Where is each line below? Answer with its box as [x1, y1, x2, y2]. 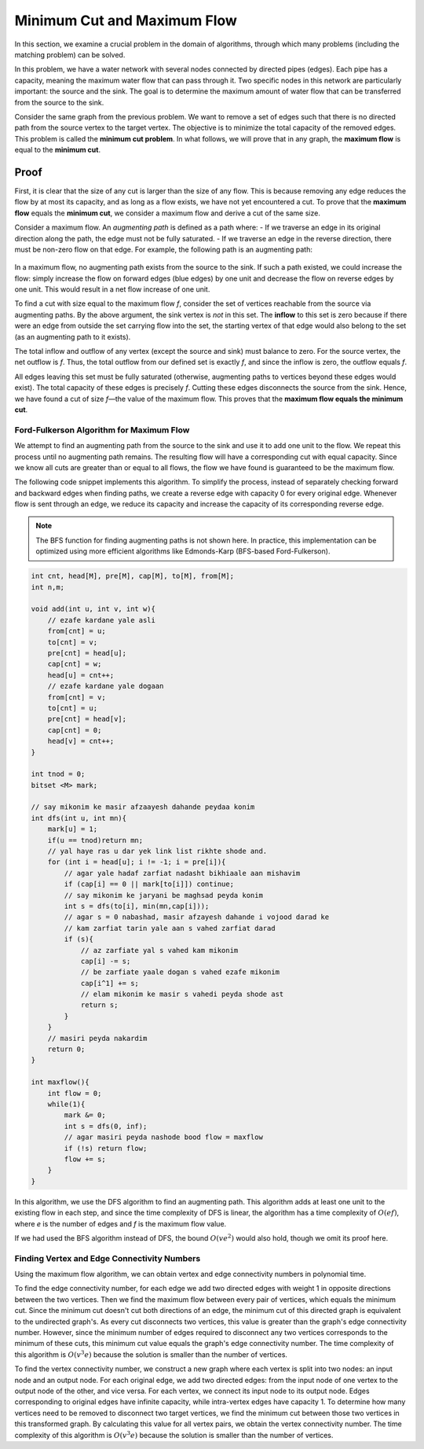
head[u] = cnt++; [47, 671, 115, 679]
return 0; [47, 1045, 86, 1054]
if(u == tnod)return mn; [47, 836, 144, 844]
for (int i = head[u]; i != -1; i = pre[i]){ [47, 858, 226, 866]
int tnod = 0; [31, 770, 86, 778]
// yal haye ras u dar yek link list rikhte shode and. [47, 847, 268, 856]
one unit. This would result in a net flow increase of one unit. [14, 285, 210, 294]
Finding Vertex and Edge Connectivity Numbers [14, 1252, 201, 1263]
